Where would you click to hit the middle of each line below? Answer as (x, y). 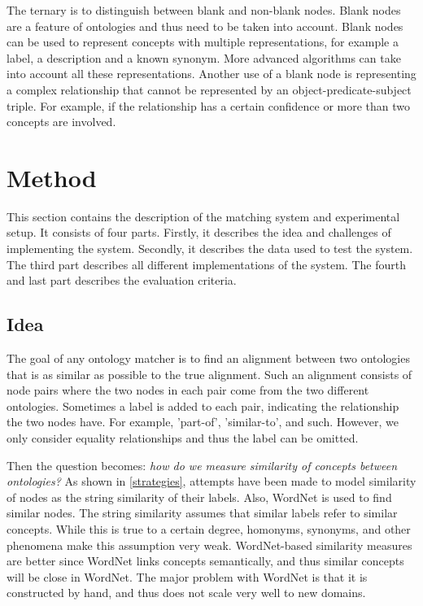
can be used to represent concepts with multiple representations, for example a (203, 42)
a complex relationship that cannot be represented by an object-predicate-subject (209, 89)
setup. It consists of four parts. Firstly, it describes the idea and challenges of (199, 232)
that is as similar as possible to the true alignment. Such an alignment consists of (209, 374)
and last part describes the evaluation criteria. (122, 280)
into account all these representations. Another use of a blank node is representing (211, 74)
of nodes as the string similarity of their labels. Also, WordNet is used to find (199, 497)
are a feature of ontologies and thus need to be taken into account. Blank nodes (205, 26)
